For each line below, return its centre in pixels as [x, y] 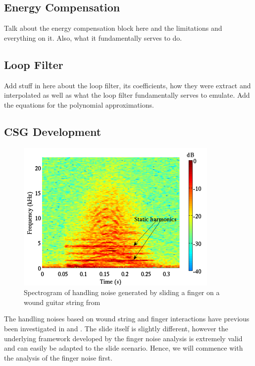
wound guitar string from [62, 302]
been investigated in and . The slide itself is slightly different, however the [116, 328]
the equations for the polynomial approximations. [79, 104]
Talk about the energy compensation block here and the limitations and [113, 28]
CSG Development [53, 131]
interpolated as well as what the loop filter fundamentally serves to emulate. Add [127, 95]
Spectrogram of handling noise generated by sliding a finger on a [122, 292]
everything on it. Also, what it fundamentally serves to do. [93, 37]
